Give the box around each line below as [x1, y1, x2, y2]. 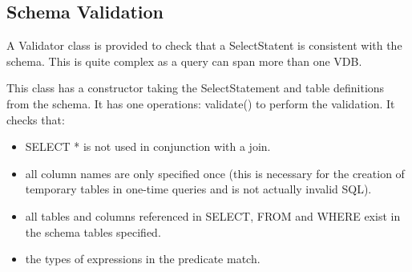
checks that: [6, 111, 65, 128]
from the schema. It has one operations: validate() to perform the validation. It [6, 95, 395, 112]
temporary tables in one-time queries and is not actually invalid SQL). [25, 181, 372, 197]
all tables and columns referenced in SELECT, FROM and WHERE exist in [25, 207, 401, 224]
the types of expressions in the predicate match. [25, 250, 261, 267]
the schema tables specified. [25, 223, 161, 240]
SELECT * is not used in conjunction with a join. [25, 138, 271, 155]
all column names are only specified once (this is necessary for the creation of [25, 164, 405, 181]
